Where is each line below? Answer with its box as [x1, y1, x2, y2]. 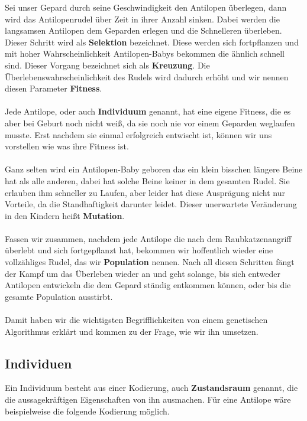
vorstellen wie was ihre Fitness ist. [5, 140, 129, 152]
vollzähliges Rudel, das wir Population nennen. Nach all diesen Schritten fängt [5, 256, 295, 268]
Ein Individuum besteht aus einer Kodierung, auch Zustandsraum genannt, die [5, 381, 298, 394]
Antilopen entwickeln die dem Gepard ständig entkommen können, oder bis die [5, 279, 291, 291]
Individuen [5, 354, 72, 372]
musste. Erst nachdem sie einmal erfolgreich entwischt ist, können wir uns [5, 128, 272, 141]
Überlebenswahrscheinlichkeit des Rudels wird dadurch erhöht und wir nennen [5, 70, 289, 83]
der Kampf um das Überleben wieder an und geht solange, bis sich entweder [5, 267, 280, 279]
